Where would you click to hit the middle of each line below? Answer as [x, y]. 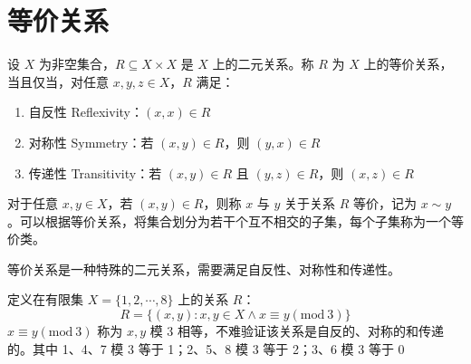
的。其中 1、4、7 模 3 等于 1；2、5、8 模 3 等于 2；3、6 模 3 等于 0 [206, 348]
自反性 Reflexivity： [86, 112]
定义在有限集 [45, 299]
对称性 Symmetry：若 [91, 142]
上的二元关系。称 [263, 64]
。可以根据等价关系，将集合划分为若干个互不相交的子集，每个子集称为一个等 [235, 220]
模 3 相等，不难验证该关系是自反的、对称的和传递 [297, 331]
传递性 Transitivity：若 [95, 172]
